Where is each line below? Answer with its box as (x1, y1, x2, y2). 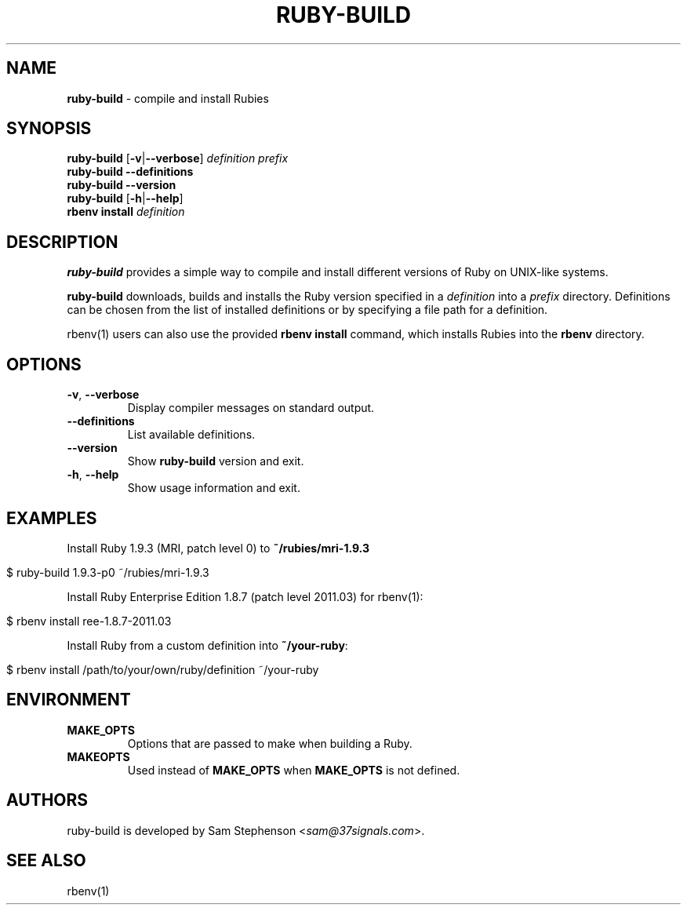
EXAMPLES (6, 508, 97, 528)
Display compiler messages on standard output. (127, 401, 375, 415)
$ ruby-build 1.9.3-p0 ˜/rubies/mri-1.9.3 (6, 565, 209, 579)
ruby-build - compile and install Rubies (67, 91, 269, 105)
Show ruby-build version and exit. (127, 454, 304, 468)
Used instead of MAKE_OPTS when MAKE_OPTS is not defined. (127, 763, 460, 777)
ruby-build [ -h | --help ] (67, 191, 184, 206)
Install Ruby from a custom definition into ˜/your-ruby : (67, 638, 348, 652)
